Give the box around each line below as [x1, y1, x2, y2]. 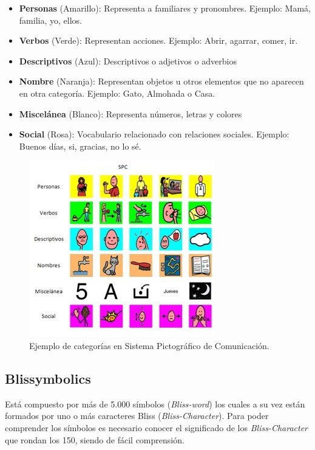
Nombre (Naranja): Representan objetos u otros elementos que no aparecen [19, 75, 304, 88]
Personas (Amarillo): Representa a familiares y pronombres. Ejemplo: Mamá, [19, 2, 311, 14]
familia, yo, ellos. [19, 13, 82, 26]
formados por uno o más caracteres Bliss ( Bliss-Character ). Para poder [5, 409, 269, 422]
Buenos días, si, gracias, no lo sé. [19, 139, 141, 152]
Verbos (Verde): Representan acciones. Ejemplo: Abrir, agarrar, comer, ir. [19, 34, 298, 47]
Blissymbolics [5, 369, 91, 387]
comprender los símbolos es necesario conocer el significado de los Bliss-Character [5, 421, 308, 434]
